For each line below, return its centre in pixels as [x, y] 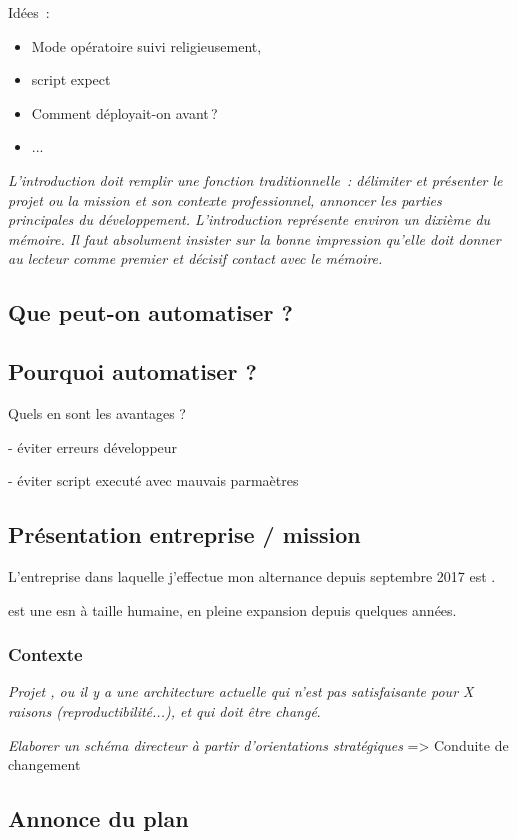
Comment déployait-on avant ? [124, 112]
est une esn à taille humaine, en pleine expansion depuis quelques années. [232, 609]
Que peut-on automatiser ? [150, 312]
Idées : [29, 12]
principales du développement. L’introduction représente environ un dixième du [249, 219]
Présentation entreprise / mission [184, 534]
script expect [71, 79]
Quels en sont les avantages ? [97, 412]
